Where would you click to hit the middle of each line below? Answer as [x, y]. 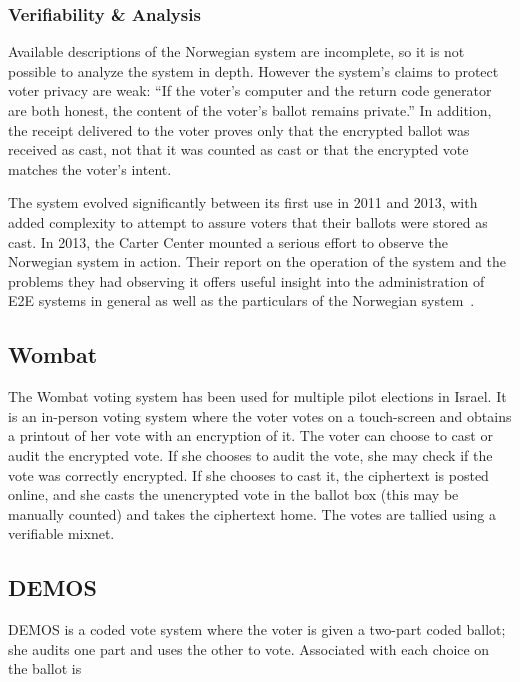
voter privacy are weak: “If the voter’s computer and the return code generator [250, 90]
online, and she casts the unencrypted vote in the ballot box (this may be [233, 494]
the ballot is [45, 668]
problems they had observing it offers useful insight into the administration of [246, 280]
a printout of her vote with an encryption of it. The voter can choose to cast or [250, 435]
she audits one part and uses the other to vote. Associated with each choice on [249, 648]
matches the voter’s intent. [90, 168]
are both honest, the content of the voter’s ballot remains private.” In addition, [250, 110]
